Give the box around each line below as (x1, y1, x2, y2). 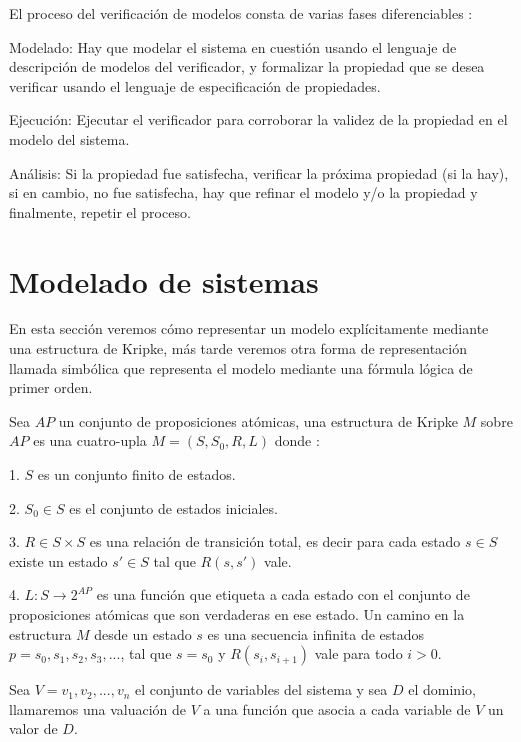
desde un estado (94, 623, 192, 644)
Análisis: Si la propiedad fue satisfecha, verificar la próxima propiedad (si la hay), (9, 162, 509, 183)
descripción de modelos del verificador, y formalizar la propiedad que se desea (9, 56, 485, 77)
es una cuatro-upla (33, 430, 147, 451)
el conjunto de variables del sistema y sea (135, 679, 388, 700)
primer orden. (9, 377, 93, 398)
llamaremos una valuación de (9, 698, 187, 719)
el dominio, (408, 679, 476, 700)
